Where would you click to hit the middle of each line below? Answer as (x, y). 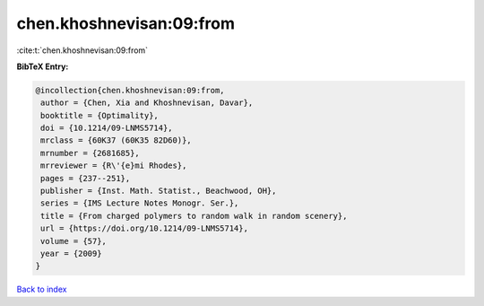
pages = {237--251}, (86, 178)
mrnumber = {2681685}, (91, 153)
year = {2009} (71, 254)
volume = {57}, (74, 241)
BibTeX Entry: (43, 66)
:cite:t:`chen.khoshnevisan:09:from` (82, 50)
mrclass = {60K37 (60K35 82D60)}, (116, 140)
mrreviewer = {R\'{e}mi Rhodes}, (114, 166)
